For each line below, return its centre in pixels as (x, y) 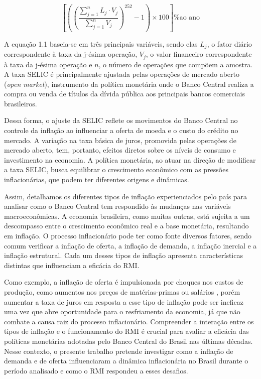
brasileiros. (21, 103)
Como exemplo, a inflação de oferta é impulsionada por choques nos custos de (124, 282)
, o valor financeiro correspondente (199, 54)
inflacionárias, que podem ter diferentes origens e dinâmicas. (97, 179)
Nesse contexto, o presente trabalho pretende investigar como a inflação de (119, 351)
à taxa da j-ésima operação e (48, 64)
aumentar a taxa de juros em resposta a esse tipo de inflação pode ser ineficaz (124, 301)
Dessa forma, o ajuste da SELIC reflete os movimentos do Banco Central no (121, 120)
